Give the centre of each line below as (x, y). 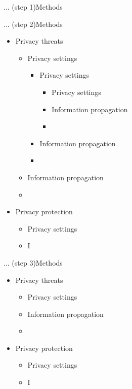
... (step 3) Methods (33, 262)
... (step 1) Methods (33, 7)
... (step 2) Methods (33, 24)
